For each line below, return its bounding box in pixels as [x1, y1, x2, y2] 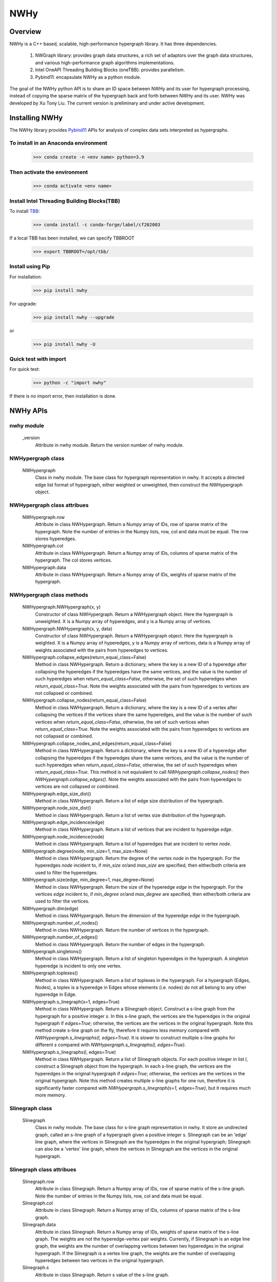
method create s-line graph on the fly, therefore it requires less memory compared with [35, 1027, 220, 1033]
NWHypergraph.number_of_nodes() [22, 919, 98, 926]
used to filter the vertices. [35, 898, 90, 905]
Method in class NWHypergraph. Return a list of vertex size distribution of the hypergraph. [35, 812, 227, 818]
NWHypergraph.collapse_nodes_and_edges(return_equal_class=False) [22, 740, 172, 746]
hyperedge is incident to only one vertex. [35, 963, 122, 969]
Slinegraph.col [22, 1200, 53, 1206]
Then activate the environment [9, 168, 88, 175]
